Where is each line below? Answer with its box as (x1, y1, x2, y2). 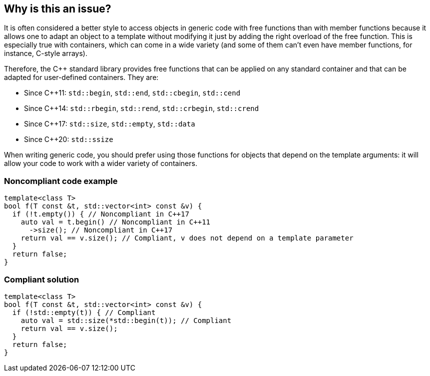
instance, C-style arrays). (4, 49, 87, 58)
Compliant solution (4, 274, 79, 284)
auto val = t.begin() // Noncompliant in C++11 (20, 218, 211, 226)
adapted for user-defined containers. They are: (4, 73, 159, 82)
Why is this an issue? (4, 2, 111, 15)
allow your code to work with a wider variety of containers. (4, 159, 197, 168)
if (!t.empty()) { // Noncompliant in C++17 (12, 210, 189, 218)
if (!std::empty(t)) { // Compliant (12, 308, 156, 316)
